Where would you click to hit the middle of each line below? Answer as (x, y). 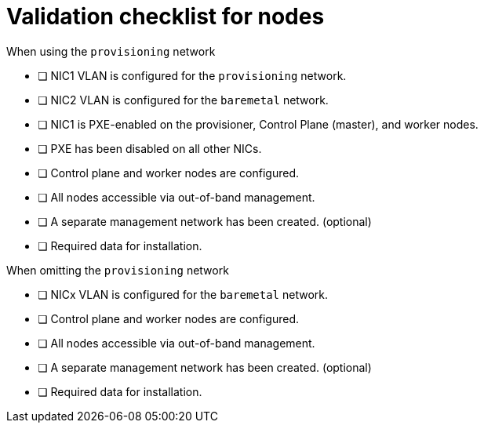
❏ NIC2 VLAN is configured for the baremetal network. (183, 100)
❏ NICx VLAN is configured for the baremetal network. (183, 294)
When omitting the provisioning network (118, 270)
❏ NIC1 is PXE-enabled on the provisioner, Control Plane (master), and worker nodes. (258, 124)
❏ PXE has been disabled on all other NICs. (150, 148)
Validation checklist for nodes (166, 16)
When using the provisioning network (111, 51)
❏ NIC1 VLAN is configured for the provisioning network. (192, 75)
